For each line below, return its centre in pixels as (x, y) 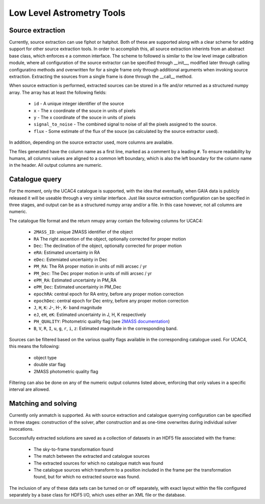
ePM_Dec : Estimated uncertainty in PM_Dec (78, 287)
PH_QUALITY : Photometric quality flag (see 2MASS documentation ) (102, 321)
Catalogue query (35, 179)
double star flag (50, 365)
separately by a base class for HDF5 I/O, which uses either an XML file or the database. (97, 495)
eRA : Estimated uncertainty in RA (67, 252)
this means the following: (34, 346)
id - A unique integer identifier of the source (79, 104)
